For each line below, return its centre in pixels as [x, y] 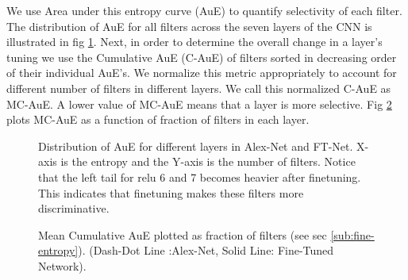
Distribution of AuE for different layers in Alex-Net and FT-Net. [196, 146]
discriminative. [74, 208]
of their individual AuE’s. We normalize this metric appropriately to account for [202, 73]
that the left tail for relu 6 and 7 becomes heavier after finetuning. [200, 176]
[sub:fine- [352, 234]
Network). [62, 265]
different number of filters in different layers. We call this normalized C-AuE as [199, 88]
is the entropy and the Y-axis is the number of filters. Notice [208, 161]
